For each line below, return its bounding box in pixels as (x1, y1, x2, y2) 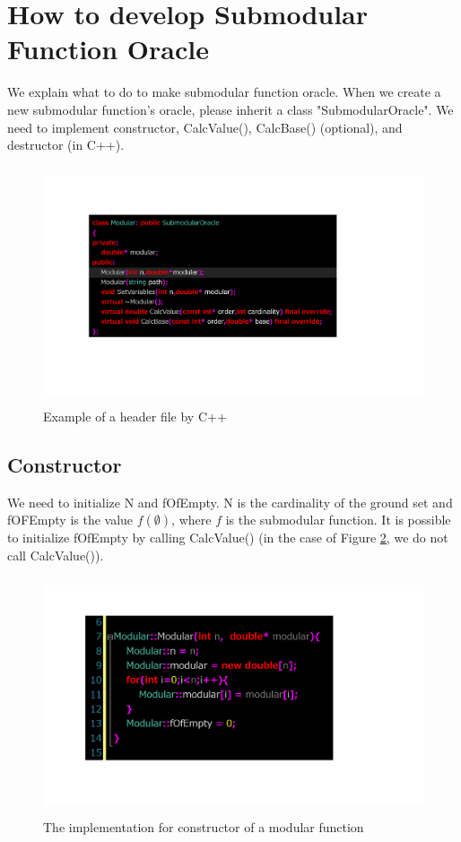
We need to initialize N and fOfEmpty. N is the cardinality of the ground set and (7, 492, 453, 511)
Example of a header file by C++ (43, 406, 227, 425)
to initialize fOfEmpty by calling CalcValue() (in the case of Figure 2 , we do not (7, 528, 448, 547)
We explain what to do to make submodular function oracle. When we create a (7, 82, 441, 101)
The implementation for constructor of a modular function (43, 817, 364, 836)
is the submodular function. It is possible (225, 510, 451, 529)
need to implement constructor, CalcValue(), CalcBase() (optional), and (7, 117, 403, 136)
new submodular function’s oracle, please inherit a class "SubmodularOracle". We (7, 100, 454, 118)
